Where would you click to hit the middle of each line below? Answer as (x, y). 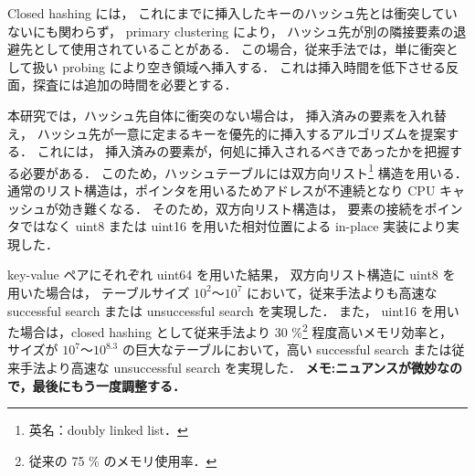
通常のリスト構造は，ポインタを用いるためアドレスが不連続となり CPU (222, 190)
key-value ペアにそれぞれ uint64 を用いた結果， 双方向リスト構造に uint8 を (232, 275)
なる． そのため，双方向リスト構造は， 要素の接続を (267, 208)
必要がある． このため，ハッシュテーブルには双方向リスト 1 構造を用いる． (243, 171)
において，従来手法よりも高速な (342, 292)
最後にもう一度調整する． (109, 385)
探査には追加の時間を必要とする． (135, 85)
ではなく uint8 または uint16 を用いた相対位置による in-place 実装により (233, 226)
